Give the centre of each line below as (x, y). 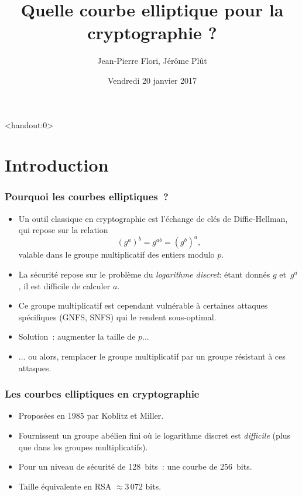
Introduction (57, 165)
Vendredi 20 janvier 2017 (152, 80)
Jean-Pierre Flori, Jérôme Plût (152, 61)
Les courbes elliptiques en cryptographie (102, 394)
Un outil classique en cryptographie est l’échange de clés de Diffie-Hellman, (153, 218)
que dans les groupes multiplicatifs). (83, 447)
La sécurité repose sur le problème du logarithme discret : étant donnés (144, 274)
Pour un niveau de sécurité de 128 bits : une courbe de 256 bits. (135, 466)
